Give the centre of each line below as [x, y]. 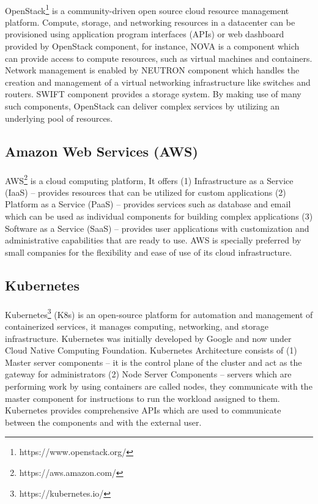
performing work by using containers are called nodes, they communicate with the [159, 386]
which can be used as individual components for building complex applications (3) [159, 216]
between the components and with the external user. [103, 422]
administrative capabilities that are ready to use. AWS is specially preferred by [153, 240]
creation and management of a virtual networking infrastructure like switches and [158, 82]
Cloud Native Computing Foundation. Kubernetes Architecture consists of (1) [151, 350]
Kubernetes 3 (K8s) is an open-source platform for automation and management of [159, 313]
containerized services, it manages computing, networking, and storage [137, 326]
